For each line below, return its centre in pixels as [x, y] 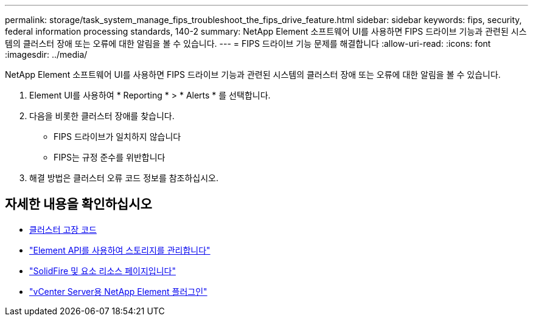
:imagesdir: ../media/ [46, 54]
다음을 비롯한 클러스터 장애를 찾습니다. [102, 116]
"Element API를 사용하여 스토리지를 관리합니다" [120, 250]
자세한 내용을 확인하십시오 [78, 204]
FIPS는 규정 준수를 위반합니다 [110, 157]
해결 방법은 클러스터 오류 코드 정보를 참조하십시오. [124, 178]
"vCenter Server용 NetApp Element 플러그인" [118, 291]
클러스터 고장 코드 [63, 229]
